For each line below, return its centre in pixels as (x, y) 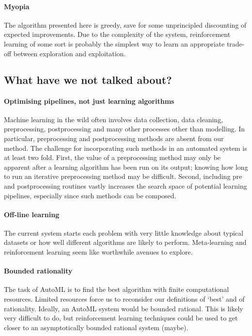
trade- (236, 43)
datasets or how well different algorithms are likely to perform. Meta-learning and (125, 242)
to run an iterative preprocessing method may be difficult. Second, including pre (123, 176)
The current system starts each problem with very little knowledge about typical (124, 232)
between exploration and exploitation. (70, 53)
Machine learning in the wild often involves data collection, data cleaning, (114, 119)
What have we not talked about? (88, 79)
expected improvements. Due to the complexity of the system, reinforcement (117, 34)
